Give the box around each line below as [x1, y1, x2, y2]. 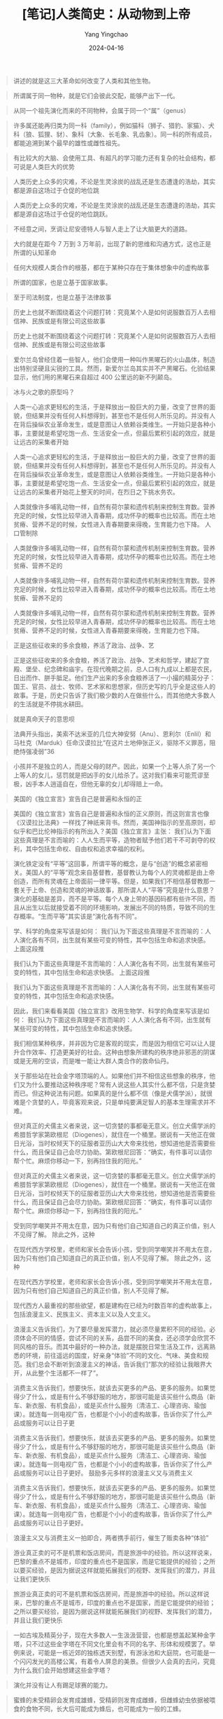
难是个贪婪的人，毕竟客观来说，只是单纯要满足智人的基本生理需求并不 [13, 1098, 216, 1106]
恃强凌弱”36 [19, 747, 55, 755]
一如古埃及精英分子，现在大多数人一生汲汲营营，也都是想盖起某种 [13, 1631, 203, 1639]
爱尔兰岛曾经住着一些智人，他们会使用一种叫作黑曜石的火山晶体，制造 [13, 355, 216, 363]
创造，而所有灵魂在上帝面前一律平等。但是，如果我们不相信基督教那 [13, 877, 210, 885]
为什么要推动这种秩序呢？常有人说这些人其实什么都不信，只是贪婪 [25, 1080, 216, 1088]
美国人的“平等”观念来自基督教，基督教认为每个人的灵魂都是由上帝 [25, 868, 215, 877]
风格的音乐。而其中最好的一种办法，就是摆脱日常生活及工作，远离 [19, 1342, 210, 1351]
